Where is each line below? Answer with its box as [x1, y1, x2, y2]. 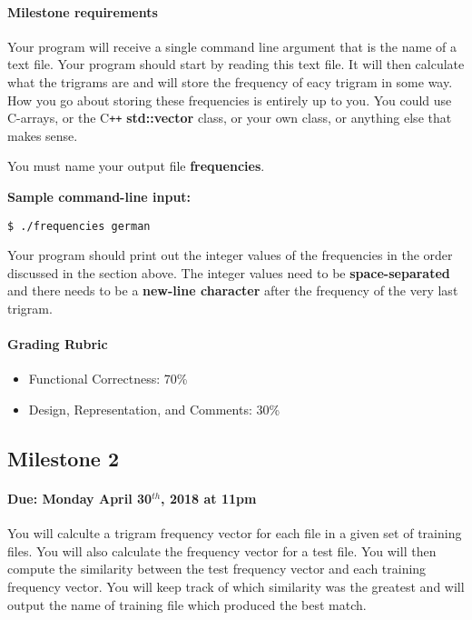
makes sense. [7, 125, 78, 145]
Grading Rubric [7, 335, 108, 354]
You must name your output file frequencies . [7, 156, 265, 175]
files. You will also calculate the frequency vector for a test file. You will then [7, 541, 437, 560]
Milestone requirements [7, 2, 158, 21]
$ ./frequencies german [7, 219, 151, 233]
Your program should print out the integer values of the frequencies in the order [7, 245, 453, 265]
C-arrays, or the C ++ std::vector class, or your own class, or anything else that [7, 108, 452, 127]
